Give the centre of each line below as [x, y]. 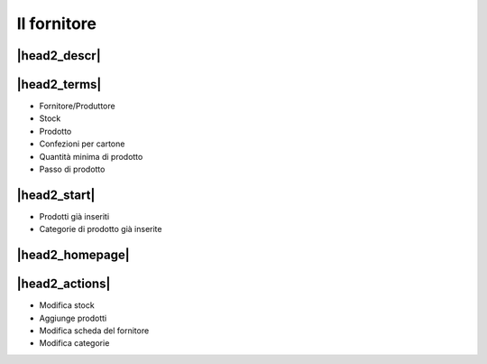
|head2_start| [56, 195]
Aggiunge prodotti [73, 318]
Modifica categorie [74, 343]
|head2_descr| [59, 56]
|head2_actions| [64, 284]
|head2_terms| [59, 84]
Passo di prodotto [72, 169]
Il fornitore [56, 23]
